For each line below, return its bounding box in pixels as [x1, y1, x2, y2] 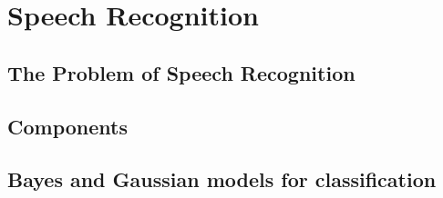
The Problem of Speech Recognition [7, 58, 355, 86]
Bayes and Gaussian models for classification [7, 165, 437, 193]
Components [7, 112, 128, 140]
